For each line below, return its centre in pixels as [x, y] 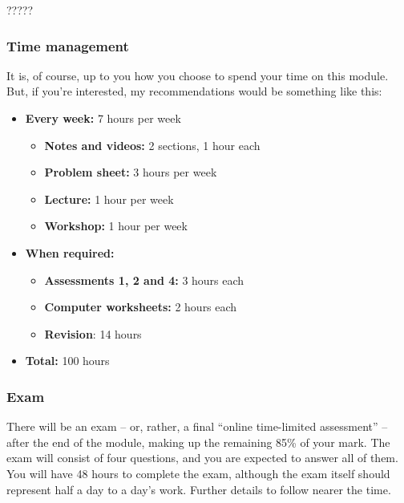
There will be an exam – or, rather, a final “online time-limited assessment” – [197, 426]
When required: [70, 252]
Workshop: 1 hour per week [116, 226]
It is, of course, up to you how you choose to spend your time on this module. [198, 75]
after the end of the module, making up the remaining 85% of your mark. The [198, 442]
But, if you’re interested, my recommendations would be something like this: [194, 91]
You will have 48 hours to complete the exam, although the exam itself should [198, 473]
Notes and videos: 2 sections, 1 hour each [152, 145]
